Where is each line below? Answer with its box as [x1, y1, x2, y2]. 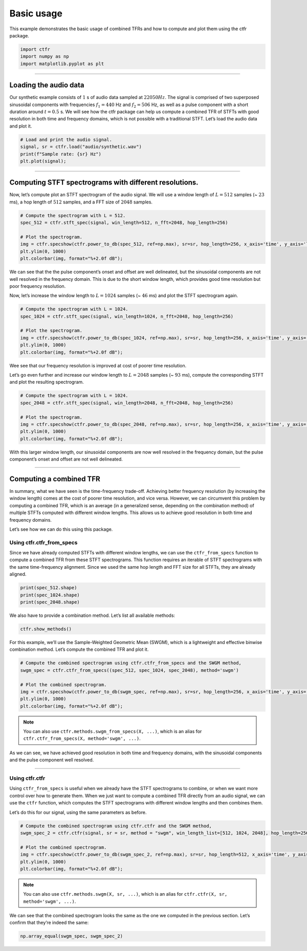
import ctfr [20, 46, 51, 52]
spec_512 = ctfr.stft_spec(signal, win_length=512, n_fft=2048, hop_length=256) [20, 220, 228, 225]
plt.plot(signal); [20, 158, 67, 164]
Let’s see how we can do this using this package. [9, 526, 113, 532]
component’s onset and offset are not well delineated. [9, 456, 123, 462]
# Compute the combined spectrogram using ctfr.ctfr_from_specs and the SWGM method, [20, 660, 242, 666]
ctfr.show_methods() [20, 626, 72, 632]
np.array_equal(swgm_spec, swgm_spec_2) [20, 933, 123, 939]
